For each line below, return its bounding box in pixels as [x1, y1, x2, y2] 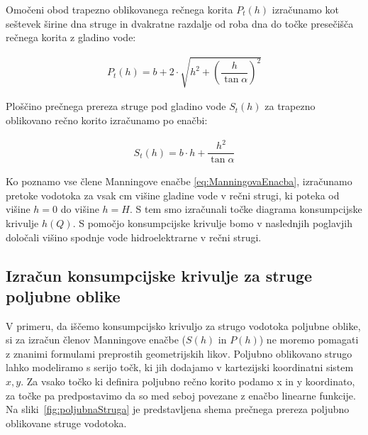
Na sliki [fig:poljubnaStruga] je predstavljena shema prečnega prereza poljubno [6, 402, 350, 417]
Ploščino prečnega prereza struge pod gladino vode [6, 99, 226, 114]
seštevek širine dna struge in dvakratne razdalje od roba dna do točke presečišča [6, 16, 354, 31]
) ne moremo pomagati [259, 332, 359, 347]
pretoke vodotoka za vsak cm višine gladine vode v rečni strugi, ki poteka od [6, 187, 340, 202]
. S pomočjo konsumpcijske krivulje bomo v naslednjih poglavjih [72, 215, 352, 230]
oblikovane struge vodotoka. [6, 415, 127, 430]
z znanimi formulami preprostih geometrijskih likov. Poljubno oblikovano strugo [6, 346, 352, 360]
